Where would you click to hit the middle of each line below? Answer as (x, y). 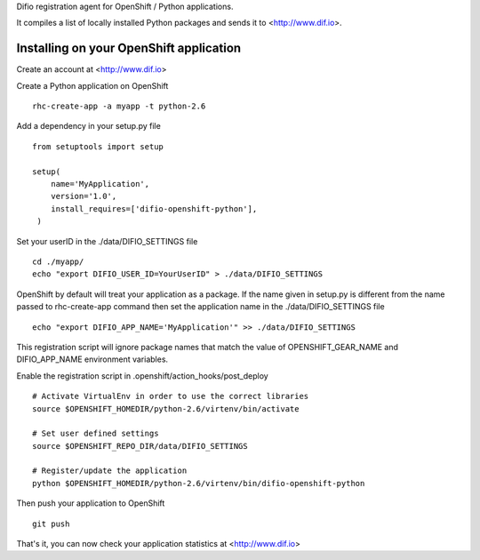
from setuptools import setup (98, 146)
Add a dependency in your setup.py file (89, 126)
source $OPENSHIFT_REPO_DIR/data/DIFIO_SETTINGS (140, 446)
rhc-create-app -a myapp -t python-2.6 (119, 106)
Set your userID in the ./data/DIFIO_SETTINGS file (107, 241)
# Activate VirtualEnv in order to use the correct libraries (171, 396)
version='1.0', (84, 196)
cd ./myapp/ (58, 261)
